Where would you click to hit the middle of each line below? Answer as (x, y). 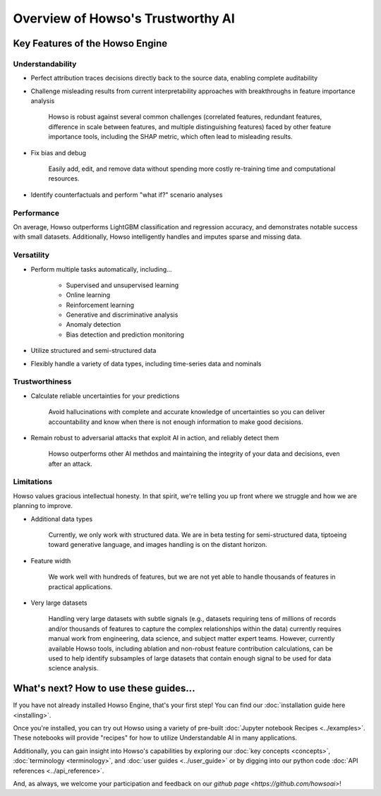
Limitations (33, 482)
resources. (64, 179)
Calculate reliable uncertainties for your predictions (105, 396)
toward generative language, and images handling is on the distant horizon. (158, 545)
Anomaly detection (93, 325)
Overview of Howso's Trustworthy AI (124, 18)
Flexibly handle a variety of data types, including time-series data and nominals (146, 363)
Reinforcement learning (100, 305)
